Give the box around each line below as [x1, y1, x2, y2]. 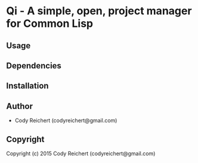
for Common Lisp [6, 17, 94, 30]
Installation [6, 81, 49, 91]
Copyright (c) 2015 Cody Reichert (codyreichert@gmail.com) [6, 150, 156, 157]
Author [6, 101, 33, 111]
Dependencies [6, 61, 61, 71]
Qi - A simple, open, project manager [6, 4, 192, 18]
